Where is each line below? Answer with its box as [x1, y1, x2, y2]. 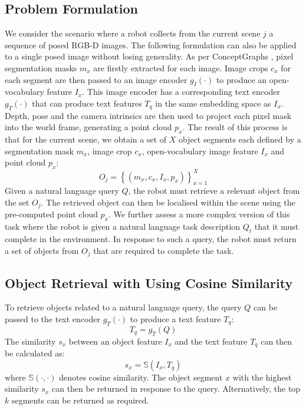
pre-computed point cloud [5, 208, 98, 220]
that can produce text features [32, 97, 142, 109]
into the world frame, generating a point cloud [5, 121, 172, 133]
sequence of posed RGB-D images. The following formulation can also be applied [5, 38, 297, 51]
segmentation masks [5, 61, 77, 74]
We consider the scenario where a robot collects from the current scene [5, 27, 261, 39]
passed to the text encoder [5, 312, 100, 325]
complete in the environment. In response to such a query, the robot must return [5, 233, 297, 245]
